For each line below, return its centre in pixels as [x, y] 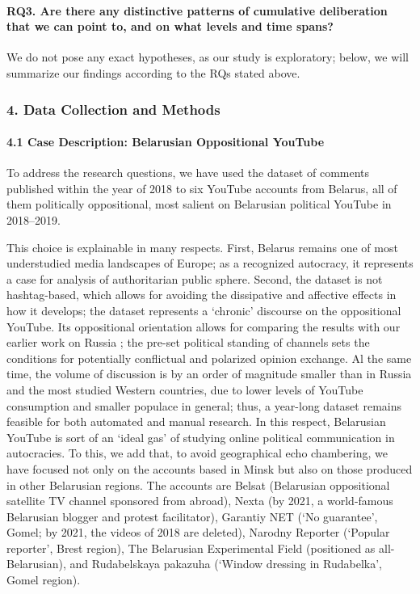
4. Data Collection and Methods [113, 109]
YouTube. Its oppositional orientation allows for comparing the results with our [204, 326]
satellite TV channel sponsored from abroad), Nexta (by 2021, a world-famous [200, 501]
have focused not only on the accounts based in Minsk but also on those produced [210, 468]
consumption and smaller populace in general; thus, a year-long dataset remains [204, 405]
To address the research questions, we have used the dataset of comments [188, 173]
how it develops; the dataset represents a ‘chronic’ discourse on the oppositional [204, 310]
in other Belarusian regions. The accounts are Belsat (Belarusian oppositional [198, 484]
